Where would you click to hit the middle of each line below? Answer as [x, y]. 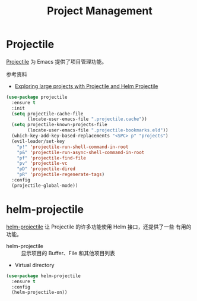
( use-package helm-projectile [44, 276]
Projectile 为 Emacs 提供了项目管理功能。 [57, 61]
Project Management [100, 11]
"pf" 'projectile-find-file [51, 158]
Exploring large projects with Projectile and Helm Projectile [86, 86]
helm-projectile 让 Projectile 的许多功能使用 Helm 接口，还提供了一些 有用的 [99, 227]
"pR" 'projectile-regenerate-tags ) [61, 175]
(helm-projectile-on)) [39, 293]
